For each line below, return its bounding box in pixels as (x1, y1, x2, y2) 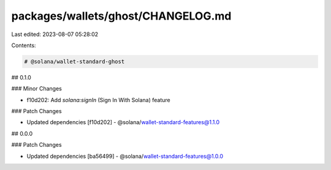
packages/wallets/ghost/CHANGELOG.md (11, 9, 232, 23)
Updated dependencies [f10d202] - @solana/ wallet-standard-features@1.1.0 (26, 119, 220, 126)
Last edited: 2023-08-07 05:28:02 (11, 31, 99, 38)
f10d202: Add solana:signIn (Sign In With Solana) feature (26, 96, 171, 103)
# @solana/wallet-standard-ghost (24, 58, 125, 65)
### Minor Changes (11, 85, 63, 92)
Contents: (11, 42, 36, 49)
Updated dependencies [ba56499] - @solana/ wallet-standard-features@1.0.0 (26, 152, 224, 160)
